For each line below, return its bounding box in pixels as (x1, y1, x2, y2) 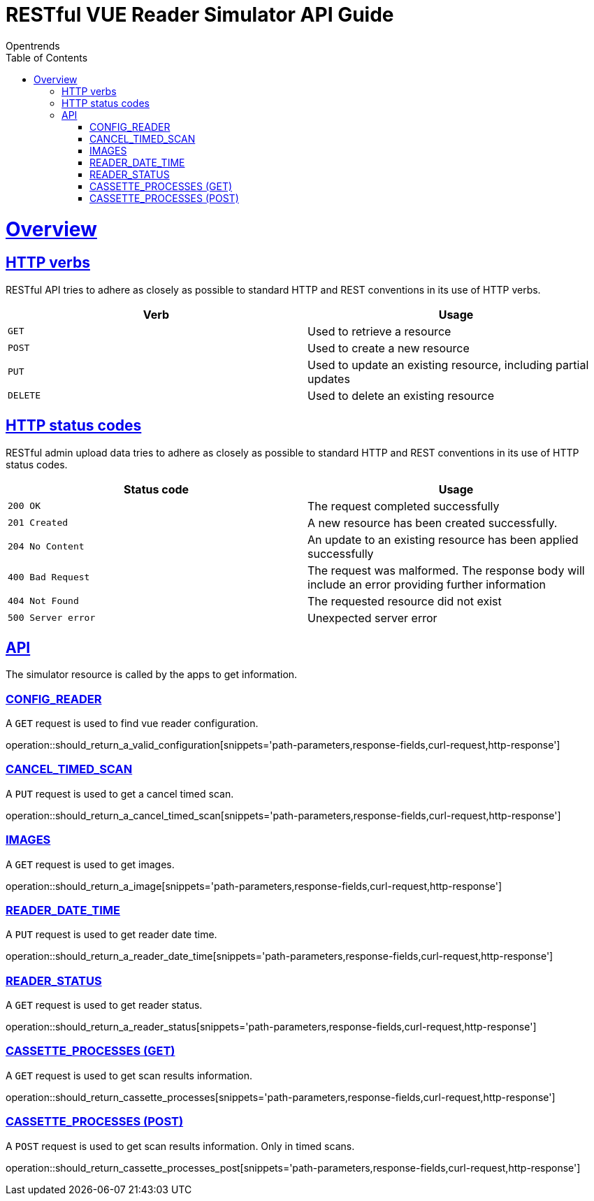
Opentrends (6, 39, 60, 52)
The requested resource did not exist (307, 594, 502, 608)
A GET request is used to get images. (6, 858, 175, 870)
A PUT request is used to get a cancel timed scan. (6, 787, 234, 800)
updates (307, 371, 350, 386)
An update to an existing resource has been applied (307, 532, 579, 547)
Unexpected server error (307, 610, 437, 625)
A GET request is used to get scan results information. (6, 1069, 253, 1081)
